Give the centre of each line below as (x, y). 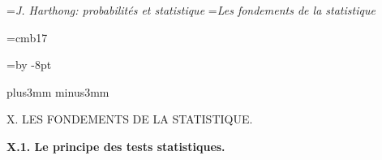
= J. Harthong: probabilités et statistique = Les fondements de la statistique (191, 10)
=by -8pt (29, 65)
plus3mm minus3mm (58, 91)
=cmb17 (27, 37)
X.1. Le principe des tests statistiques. (116, 146)
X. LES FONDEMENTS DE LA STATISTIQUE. (130, 119)
